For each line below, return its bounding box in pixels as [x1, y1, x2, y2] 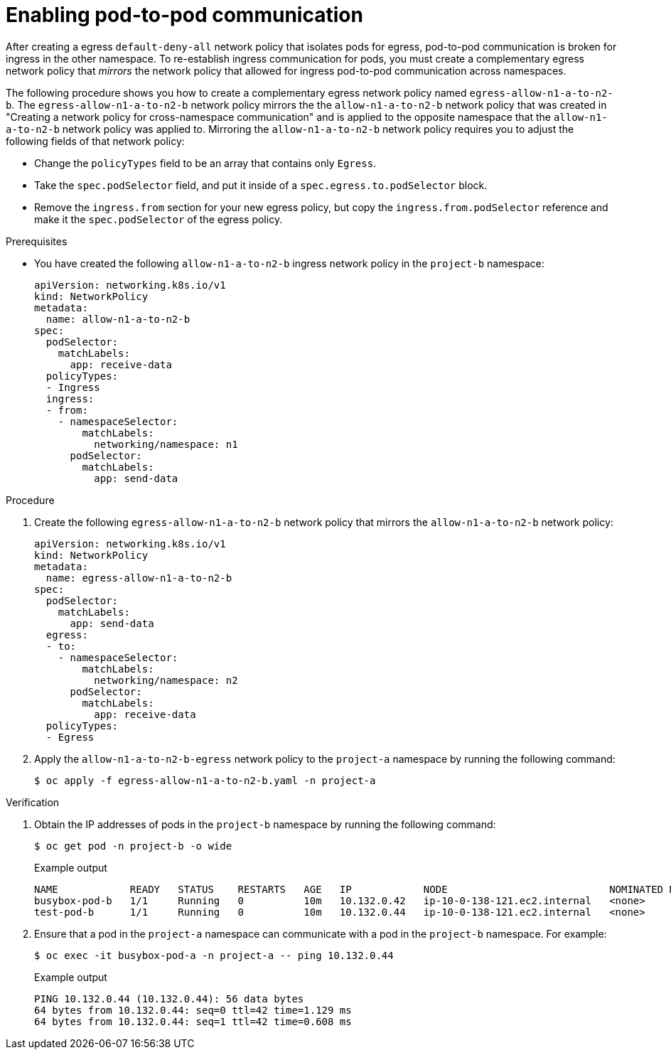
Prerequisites [6, 235, 68, 247]
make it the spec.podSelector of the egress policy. [34, 213, 283, 225]
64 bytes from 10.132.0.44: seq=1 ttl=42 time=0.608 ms [34, 1015, 352, 1027]
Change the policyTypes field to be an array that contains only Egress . [34, 156, 377, 169]
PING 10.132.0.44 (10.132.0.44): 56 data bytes [34, 992, 304, 1005]
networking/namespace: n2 [94, 674, 238, 686]
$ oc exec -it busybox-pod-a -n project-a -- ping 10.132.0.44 [34, 949, 394, 961]
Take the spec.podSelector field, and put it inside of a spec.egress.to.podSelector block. [34, 178, 488, 191]
